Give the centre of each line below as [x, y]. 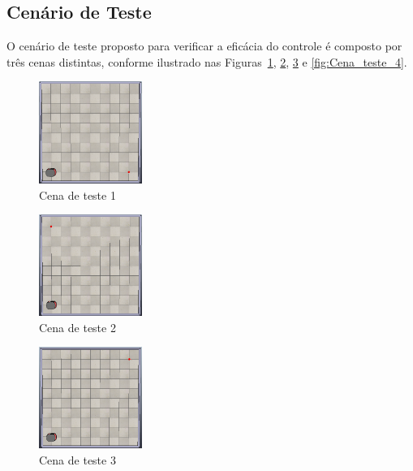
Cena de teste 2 [77, 327]
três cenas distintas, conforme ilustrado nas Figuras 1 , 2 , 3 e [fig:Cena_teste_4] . [207, 61]
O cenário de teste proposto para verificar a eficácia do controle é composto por [204, 46]
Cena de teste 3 [77, 459]
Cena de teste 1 [77, 194]
